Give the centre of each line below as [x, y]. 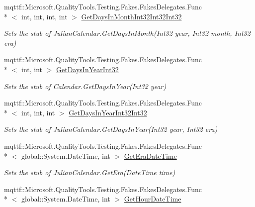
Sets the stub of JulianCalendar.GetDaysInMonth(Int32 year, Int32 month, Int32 [127, 33]
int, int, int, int [44, 16]
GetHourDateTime [153, 199]
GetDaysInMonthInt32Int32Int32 [131, 16]
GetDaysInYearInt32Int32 [108, 112]
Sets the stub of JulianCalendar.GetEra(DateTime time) [90, 172]
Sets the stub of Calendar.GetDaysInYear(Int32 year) [85, 86]
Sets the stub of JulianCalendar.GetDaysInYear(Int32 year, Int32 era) [111, 129]
